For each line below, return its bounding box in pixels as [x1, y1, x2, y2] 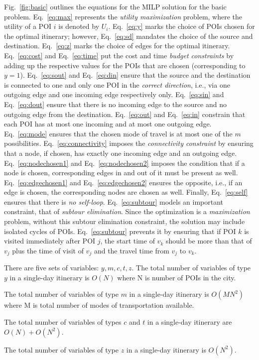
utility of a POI [4, 21, 52, 31]
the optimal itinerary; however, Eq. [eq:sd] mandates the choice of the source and [4, 30, 253, 41]
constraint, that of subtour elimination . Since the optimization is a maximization [4, 206, 250, 217]
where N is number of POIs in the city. [117, 272, 236, 282]
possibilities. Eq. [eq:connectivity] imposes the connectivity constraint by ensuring [4, 138, 254, 148]
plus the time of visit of [12, 245, 84, 255]
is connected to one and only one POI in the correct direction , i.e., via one [4, 79, 230, 90]
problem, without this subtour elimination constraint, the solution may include [4, 216, 245, 227]
